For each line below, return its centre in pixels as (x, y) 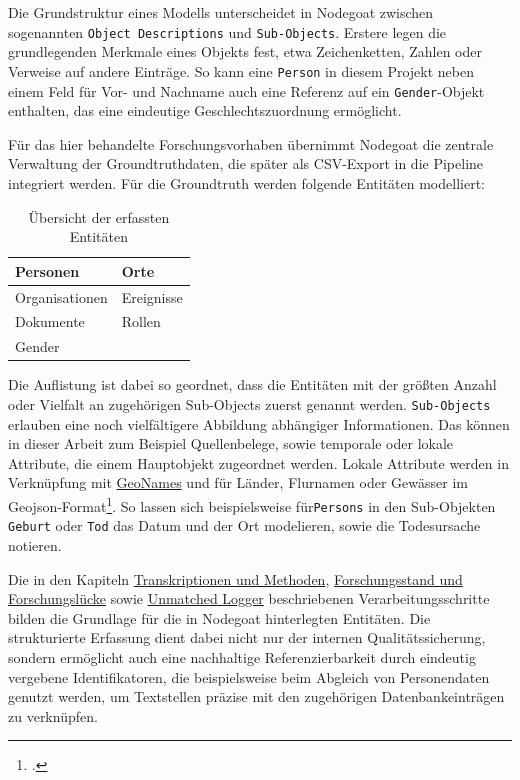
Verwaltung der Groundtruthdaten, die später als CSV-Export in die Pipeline (246, 163)
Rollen (141, 321)
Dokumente (50, 321)
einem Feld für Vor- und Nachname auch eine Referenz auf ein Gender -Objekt (246, 90)
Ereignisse (152, 296)
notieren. (35, 544)
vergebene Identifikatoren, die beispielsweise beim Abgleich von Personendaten (249, 676)
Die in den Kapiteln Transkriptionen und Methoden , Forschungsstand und (235, 578)
